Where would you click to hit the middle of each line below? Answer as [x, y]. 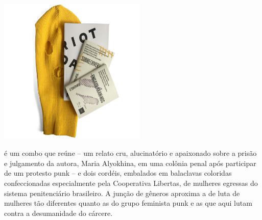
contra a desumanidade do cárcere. [58, 213]
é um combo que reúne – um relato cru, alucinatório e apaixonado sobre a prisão [130, 153]
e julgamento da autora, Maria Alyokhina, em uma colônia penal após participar [130, 163]
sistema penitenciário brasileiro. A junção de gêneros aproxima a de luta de [122, 193]
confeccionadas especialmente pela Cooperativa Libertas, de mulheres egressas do [131, 183]
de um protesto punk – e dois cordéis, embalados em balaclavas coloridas [118, 173]
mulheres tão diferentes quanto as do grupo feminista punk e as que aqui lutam [128, 203]
